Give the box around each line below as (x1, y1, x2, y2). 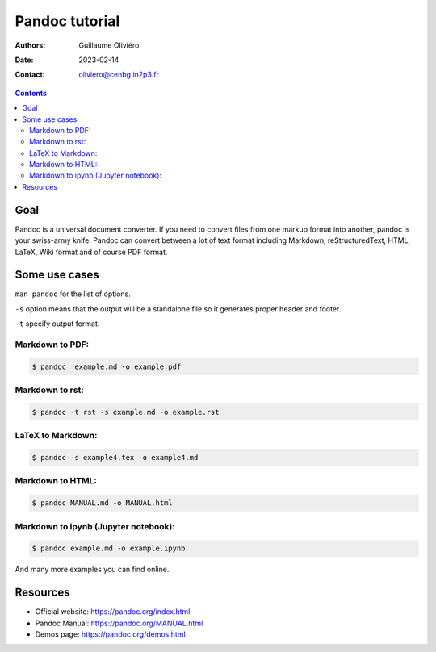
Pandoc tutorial (15, 12, 120, 30)
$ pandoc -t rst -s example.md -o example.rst (31, 407, 220, 416)
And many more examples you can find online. (15, 565, 170, 575)
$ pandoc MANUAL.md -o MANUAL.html (31, 499, 173, 508)
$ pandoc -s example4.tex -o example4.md (31, 453, 199, 462)
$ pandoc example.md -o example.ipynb (31, 544, 186, 553)
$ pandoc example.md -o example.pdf (31, 362, 182, 371)
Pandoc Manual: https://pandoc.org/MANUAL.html (35, 618, 203, 628)
